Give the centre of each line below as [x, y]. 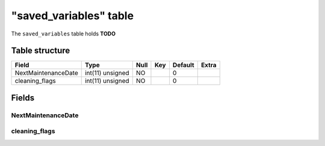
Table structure [41, 51]
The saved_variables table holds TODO [63, 34]
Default [184, 65]
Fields [23, 98]
